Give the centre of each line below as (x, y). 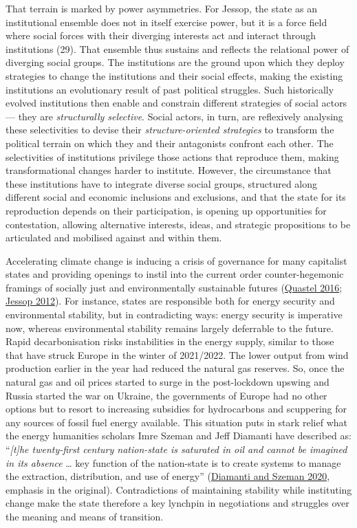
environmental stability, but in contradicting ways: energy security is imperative (174, 315)
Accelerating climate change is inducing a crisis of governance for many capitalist (176, 260)
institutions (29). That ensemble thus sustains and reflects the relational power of (177, 48)
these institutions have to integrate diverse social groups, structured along (162, 183)
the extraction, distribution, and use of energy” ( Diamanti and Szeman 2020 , (168, 476)
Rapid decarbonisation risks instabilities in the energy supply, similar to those (170, 341)
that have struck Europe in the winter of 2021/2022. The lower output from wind (177, 354)
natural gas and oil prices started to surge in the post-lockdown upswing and (167, 382)
